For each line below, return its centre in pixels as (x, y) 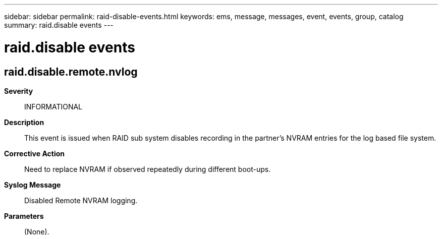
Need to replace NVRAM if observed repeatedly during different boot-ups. (148, 169)
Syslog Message (33, 185)
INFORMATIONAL (53, 106)
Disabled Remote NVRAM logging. (81, 200)
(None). (37, 231)
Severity (19, 91)
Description (24, 122)
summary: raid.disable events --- (59, 25)
